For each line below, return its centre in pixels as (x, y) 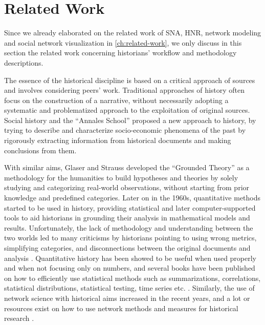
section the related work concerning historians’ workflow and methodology (120, 53)
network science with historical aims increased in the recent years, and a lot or (127, 298)
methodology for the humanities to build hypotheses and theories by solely (121, 177)
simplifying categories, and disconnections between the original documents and (127, 248)
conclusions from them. (40, 150)
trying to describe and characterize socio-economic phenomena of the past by (125, 130)
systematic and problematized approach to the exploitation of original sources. (127, 110)
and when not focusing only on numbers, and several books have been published (130, 268)
